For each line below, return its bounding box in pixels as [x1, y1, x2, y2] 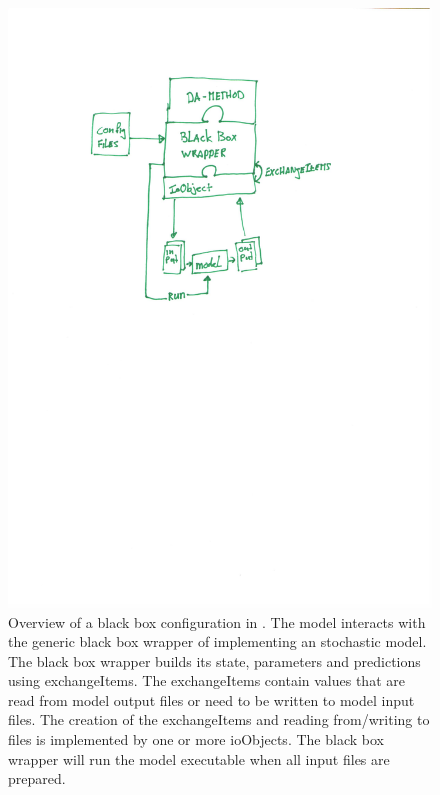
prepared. [8, 768, 66, 789]
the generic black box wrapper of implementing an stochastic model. [8, 631, 427, 652]
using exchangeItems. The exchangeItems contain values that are [8, 670, 405, 691]
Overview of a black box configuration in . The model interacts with [8, 611, 426, 632]
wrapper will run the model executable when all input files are [8, 748, 390, 769]
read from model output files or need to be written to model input [8, 689, 415, 710]
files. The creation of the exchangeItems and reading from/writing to [8, 709, 430, 730]
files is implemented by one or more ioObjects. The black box [8, 729, 384, 750]
